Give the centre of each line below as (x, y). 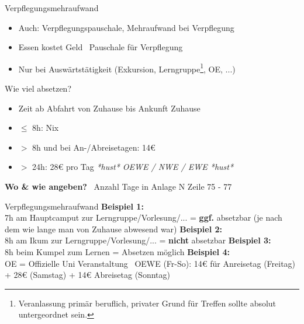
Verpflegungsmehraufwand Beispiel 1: (74, 206)
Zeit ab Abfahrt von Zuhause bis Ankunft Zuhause (109, 108)
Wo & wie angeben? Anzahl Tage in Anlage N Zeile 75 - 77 (118, 186)
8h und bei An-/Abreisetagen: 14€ (94, 147)
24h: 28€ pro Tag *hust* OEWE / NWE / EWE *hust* (133, 167)
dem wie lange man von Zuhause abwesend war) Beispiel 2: (114, 229)
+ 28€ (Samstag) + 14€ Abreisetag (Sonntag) (87, 275)
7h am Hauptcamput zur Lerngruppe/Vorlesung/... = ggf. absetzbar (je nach (144, 217)
